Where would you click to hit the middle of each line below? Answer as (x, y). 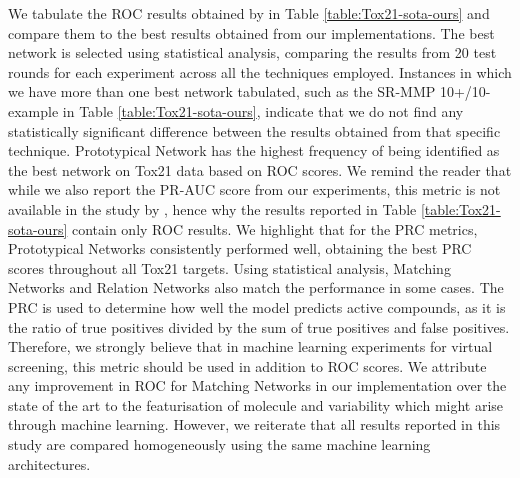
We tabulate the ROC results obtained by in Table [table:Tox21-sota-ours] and (249, 13)
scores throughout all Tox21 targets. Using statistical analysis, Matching (229, 267)
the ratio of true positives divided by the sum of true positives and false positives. (259, 326)
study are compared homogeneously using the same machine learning (219, 444)
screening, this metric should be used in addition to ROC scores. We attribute (247, 365)
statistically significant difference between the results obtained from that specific (254, 130)
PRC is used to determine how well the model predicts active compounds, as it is (257, 306)
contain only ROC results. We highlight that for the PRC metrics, (274, 228)
